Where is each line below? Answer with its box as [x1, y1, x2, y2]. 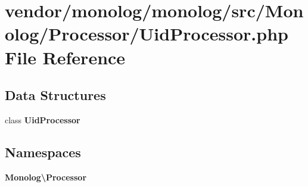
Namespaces [5, 142, 81, 161]
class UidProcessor [5, 113, 80, 126]
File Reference [5, 45, 126, 69]
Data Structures [5, 86, 106, 104]
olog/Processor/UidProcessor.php [5, 21, 288, 46]
